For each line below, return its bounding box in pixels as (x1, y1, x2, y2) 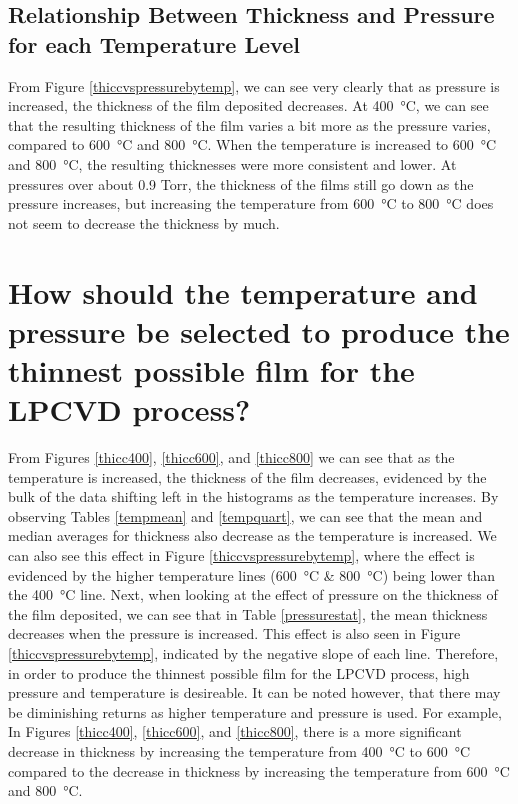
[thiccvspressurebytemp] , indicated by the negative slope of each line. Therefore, (8, 642, 499, 663)
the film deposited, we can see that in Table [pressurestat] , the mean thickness (8, 603, 488, 624)
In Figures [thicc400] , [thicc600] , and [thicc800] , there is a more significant (8, 721, 462, 742)
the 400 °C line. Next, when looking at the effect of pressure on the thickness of (8, 584, 498, 605)
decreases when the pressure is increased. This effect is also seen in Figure (8, 623, 461, 644)
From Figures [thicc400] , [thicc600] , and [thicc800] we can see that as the (8, 447, 455, 468)
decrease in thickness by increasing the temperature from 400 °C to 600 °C (8, 740, 471, 761)
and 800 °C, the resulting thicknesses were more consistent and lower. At (8, 153, 457, 174)
